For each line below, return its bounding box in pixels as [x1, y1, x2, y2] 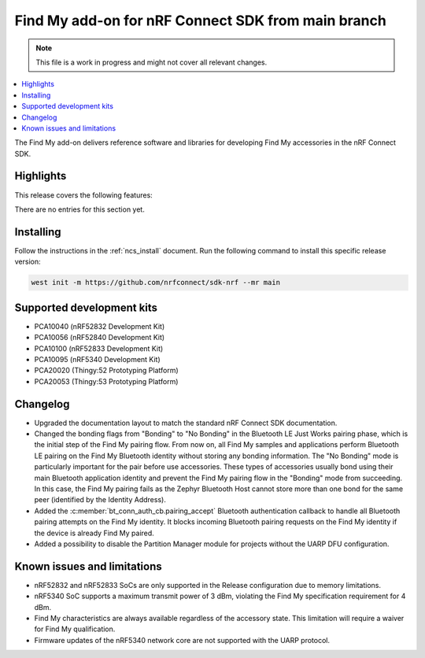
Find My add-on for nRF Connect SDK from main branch [14, 12, 387, 29]
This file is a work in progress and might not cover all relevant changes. [35, 57, 268, 67]
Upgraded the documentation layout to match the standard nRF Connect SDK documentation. [34, 418, 338, 427]
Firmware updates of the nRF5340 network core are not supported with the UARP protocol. [34, 635, 331, 645]
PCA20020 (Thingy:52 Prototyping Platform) [34, 366, 179, 375]
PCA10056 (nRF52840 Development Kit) [34, 333, 165, 342]
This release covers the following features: [14, 190, 153, 200]
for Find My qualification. [34, 624, 116, 634]
